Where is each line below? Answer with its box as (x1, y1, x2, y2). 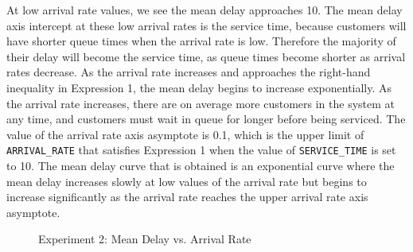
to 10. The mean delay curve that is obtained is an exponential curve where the (6, 157, 395, 173)
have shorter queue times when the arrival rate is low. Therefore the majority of (6, 33, 396, 49)
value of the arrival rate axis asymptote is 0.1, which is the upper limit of (6, 126, 364, 142)
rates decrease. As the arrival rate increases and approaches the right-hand (6, 64, 371, 80)
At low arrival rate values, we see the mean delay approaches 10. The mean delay (6, 2, 403, 17)
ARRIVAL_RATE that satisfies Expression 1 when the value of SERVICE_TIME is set (6, 142, 396, 158)
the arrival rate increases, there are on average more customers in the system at (6, 95, 395, 111)
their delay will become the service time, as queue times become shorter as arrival (6, 48, 406, 64)
